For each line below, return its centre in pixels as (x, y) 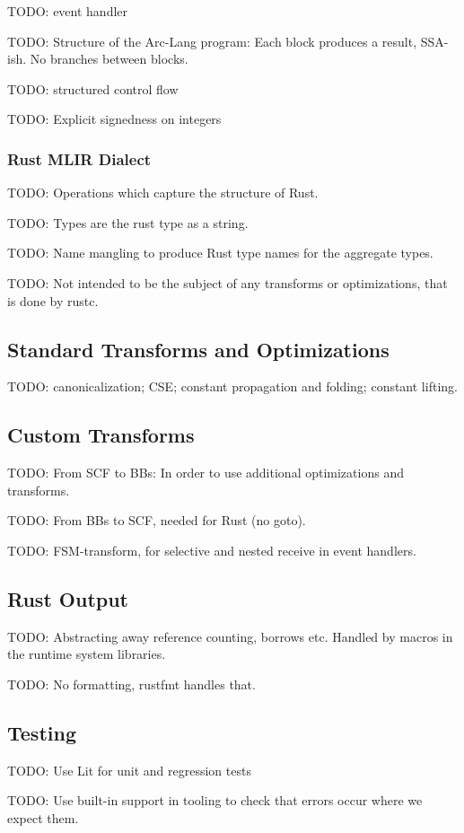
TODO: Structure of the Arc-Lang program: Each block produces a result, (212, 41)
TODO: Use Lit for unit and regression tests (129, 770)
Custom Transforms (101, 435)
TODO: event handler (68, 11)
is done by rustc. (53, 300)
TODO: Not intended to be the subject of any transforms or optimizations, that (228, 282)
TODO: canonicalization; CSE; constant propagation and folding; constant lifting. (232, 386)
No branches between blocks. (109, 59)
